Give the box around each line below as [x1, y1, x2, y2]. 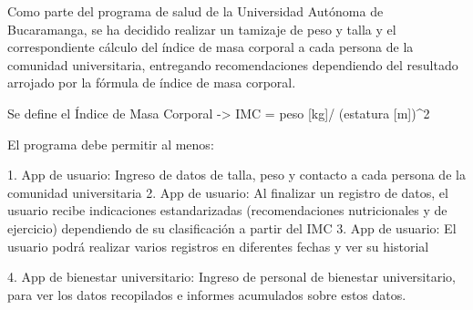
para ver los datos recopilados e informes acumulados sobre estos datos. [7, 284, 406, 304]
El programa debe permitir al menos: [7, 134, 214, 153]
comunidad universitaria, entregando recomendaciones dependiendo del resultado [7, 55, 458, 74]
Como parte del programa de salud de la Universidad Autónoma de [7, 2, 384, 20]
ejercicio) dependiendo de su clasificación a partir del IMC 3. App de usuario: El [7, 218, 457, 237]
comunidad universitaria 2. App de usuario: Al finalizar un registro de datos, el [7, 182, 448, 201]
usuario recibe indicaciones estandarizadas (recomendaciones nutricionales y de [7, 201, 447, 220]
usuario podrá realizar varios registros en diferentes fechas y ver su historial [7, 236, 429, 255]
